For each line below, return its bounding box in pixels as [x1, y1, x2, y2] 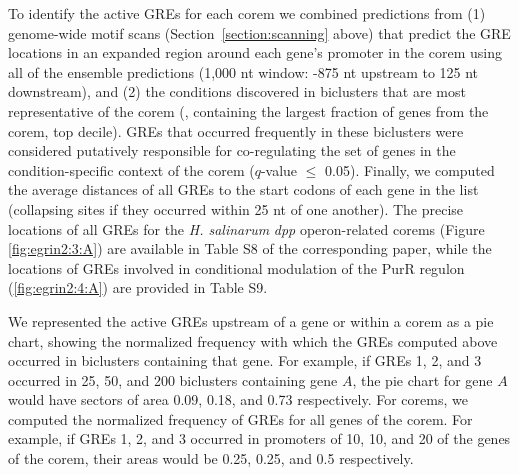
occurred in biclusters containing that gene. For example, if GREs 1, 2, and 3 [8, 350, 482, 371]
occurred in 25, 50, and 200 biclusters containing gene [8, 369, 338, 390]
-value [260, 159, 298, 180]
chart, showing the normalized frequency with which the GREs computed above [8, 330, 498, 351]
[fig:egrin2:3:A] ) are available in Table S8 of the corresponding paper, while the [8, 238, 492, 259]
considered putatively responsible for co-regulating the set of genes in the [8, 140, 456, 161]
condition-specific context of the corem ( [8, 159, 255, 180]
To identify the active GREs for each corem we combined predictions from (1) [8, 3, 486, 23]
